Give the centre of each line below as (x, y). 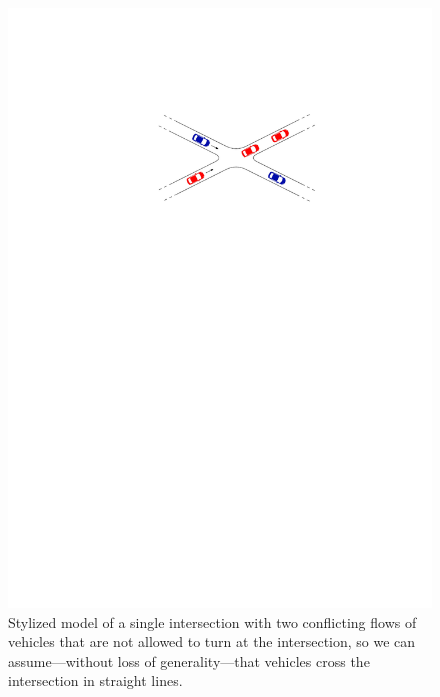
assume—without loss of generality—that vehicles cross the (189, 660)
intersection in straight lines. (95, 680)
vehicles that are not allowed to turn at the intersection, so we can (212, 641)
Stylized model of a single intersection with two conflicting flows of (212, 621)
